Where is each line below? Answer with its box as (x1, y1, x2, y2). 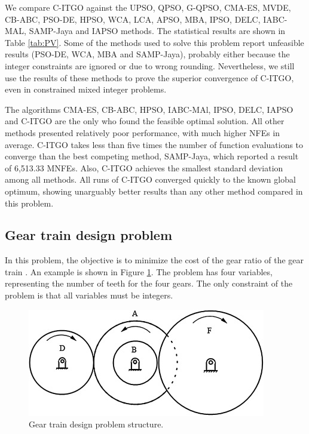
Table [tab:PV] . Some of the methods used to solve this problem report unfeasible (5, 36, 304, 48)
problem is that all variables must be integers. (5, 289, 173, 301)
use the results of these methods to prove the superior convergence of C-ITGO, (5, 71, 294, 84)
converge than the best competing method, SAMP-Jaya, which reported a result (5, 150, 299, 162)
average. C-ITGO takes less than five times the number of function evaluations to (5, 138, 304, 150)
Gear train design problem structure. (29, 418, 164, 430)
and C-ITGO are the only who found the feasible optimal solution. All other (5, 115, 284, 127)
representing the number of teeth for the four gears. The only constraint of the (5, 277, 293, 290)
